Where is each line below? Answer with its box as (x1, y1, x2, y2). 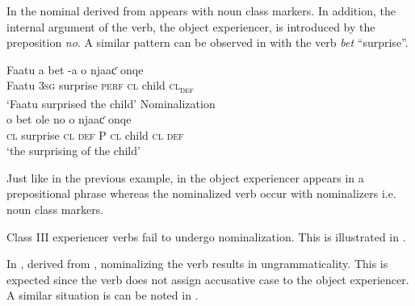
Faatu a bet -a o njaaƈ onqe (6, 61, 144, 78)
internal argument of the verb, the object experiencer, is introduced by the (6, 18, 375, 35)
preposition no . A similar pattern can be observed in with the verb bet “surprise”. (6, 34, 409, 51)
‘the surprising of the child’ (6, 142, 140, 159)
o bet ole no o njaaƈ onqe (6, 111, 132, 128)
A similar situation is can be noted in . (6, 287, 199, 304)
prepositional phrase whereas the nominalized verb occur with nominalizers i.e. (6, 185, 396, 202)
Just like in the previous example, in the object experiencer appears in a (6, 169, 364, 186)
